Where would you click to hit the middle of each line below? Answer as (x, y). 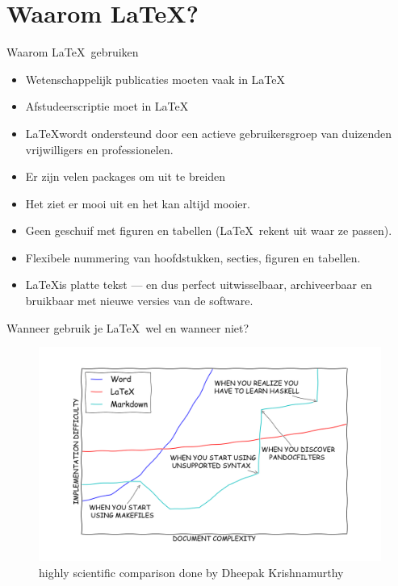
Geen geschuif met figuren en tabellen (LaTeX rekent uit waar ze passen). (209, 230)
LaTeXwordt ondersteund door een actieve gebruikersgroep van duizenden (209, 133)
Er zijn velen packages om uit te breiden (126, 176)
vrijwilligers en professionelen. (99, 149)
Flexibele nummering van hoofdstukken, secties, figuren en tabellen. (193, 257)
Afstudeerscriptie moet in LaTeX (107, 106)
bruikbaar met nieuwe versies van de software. (139, 301)
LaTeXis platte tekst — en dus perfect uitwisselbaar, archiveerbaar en (199, 285)
